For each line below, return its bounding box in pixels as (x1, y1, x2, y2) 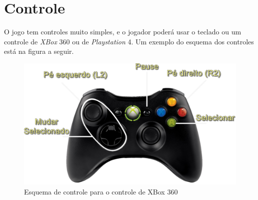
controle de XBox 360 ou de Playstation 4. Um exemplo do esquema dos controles (4, 36, 254, 46)
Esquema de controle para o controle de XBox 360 (24, 186, 178, 197)
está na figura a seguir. (4, 46, 74, 56)
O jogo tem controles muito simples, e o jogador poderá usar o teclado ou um (4, 26, 241, 37)
